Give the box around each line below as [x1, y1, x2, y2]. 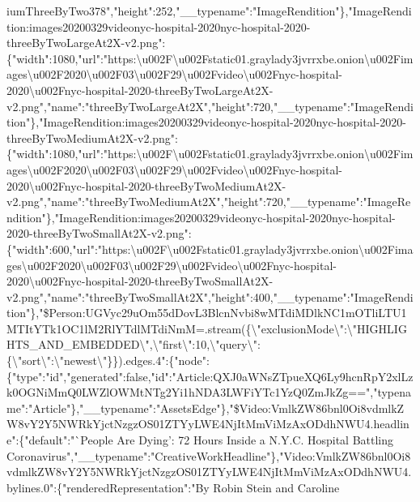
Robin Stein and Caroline [213, 478, 340, 496]
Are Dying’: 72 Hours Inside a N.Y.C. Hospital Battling [117, 431, 394, 448]
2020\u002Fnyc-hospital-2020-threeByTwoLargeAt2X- [6, 81, 274, 98]
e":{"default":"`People [6, 431, 113, 448]
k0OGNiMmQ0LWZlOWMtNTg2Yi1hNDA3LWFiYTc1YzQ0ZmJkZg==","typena [6, 384, 412, 401]
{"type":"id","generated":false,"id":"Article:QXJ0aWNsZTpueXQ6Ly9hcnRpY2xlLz [6, 367, 414, 384]
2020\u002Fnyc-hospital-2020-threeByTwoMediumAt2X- [6, 177, 286, 194]
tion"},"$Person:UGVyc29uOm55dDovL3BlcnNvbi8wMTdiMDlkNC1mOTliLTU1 [6, 304, 407, 321]
